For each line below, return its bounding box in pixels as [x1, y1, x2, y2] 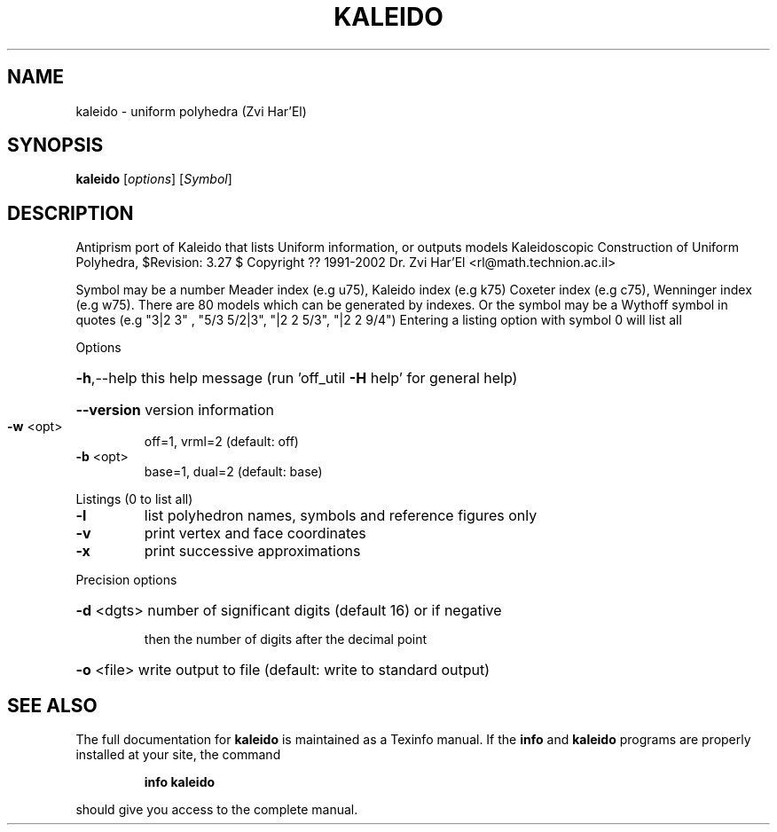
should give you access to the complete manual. [75, 802, 358, 818]
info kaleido [144, 774, 216, 790]
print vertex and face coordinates [144, 524, 366, 543]
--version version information [75, 401, 274, 420]
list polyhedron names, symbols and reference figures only [144, 506, 538, 525]
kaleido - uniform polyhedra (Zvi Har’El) [75, 103, 307, 119]
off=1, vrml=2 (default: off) [144, 434, 299, 450]
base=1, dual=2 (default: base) [144, 464, 323, 480]
